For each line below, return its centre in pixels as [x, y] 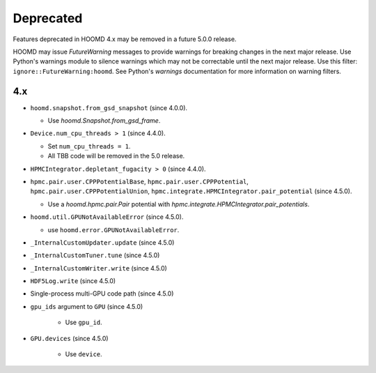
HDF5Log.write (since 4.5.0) [73, 281]
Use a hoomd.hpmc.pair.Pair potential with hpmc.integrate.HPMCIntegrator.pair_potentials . [179, 204]
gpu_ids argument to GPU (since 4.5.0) [87, 306]
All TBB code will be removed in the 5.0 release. [116, 156]
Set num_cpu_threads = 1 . [89, 146]
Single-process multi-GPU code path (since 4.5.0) [102, 294]
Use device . [84, 354]
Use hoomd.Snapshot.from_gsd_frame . [104, 121]
